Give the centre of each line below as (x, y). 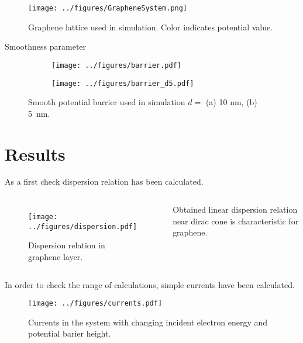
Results (35, 153)
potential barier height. (70, 333)
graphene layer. (56, 256)
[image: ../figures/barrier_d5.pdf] (123, 83)
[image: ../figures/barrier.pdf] (116, 65)
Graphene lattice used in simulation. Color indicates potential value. (151, 27)
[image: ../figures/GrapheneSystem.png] (108, 8)
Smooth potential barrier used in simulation (107, 102)
